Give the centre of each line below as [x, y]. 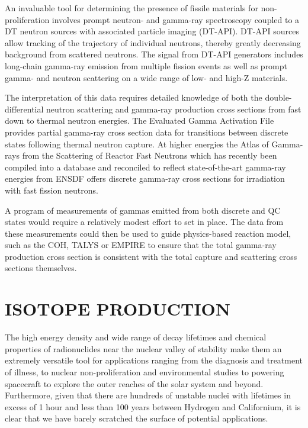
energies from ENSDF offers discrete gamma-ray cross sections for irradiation [145, 178]
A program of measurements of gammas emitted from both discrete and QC [143, 210]
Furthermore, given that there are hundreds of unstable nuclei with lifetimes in [148, 395]
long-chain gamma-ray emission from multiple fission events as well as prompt [146, 65]
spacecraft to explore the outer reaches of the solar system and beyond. [134, 383]
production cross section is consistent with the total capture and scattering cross [151, 256]
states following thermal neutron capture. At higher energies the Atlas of [137, 144]
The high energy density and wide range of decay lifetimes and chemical [136, 337]
